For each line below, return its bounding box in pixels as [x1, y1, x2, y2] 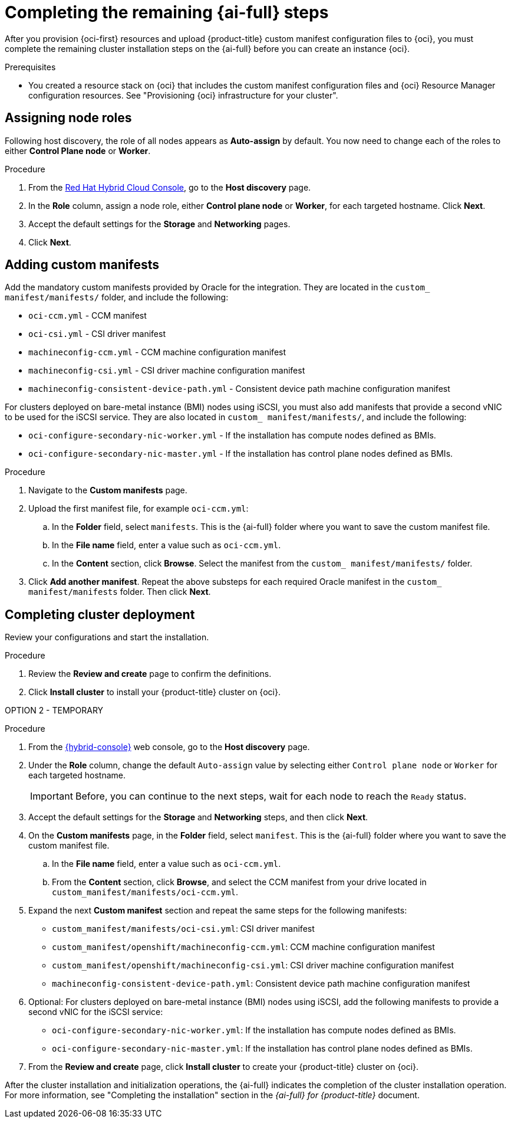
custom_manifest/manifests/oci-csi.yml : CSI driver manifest [52, 924, 315, 934]
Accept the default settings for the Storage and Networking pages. [28, 218, 291, 229]
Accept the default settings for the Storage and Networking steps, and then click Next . [28, 812, 368, 823]
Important [30, 790, 73, 803]
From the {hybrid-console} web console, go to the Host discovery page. [28, 742, 310, 752]
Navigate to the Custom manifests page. [28, 485, 187, 496]
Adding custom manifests [5, 257, 159, 273]
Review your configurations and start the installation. [5, 632, 209, 643]
